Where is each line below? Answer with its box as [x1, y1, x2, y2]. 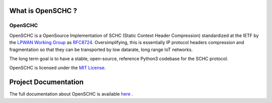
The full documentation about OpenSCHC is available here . [9, 91, 133, 97]
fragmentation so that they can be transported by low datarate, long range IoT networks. [9, 46, 193, 52]
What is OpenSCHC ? [9, 6, 78, 15]
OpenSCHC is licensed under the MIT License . [9, 65, 106, 71]
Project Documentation [9, 78, 84, 86]
